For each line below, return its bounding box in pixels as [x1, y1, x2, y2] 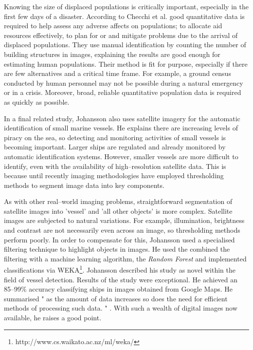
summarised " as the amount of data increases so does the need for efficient [4, 293, 228, 303]
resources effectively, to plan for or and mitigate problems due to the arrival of [4, 30, 238, 40]
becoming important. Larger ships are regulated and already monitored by [4, 142, 226, 152]
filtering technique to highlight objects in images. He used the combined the [4, 244, 230, 254]
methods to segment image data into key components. [4, 180, 164, 190]
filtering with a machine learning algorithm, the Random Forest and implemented [4, 253, 247, 263]
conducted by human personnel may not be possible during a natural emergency [4, 77, 243, 88]
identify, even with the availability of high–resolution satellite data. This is [4, 161, 226, 171]
